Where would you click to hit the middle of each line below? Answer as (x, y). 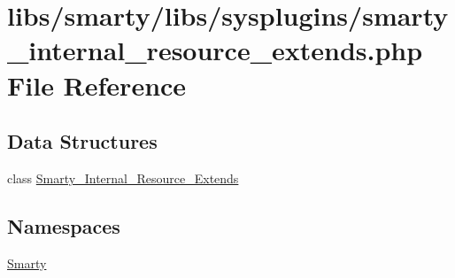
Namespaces (64, 225)
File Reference (97, 85)
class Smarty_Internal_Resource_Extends (123, 178)
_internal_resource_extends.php (215, 50)
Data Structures (82, 141)
